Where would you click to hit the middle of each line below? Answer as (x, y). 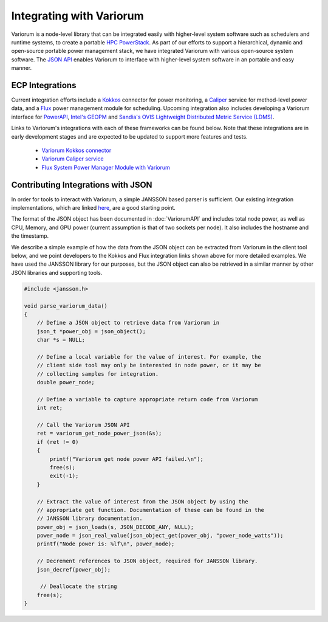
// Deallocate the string (79, 586)
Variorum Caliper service (73, 159)
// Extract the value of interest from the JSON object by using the (142, 501)
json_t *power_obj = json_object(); (91, 331)
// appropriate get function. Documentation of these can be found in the (150, 510)
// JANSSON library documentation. (90, 519)
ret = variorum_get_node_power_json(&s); (99, 434)
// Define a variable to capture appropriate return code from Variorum (147, 399)
